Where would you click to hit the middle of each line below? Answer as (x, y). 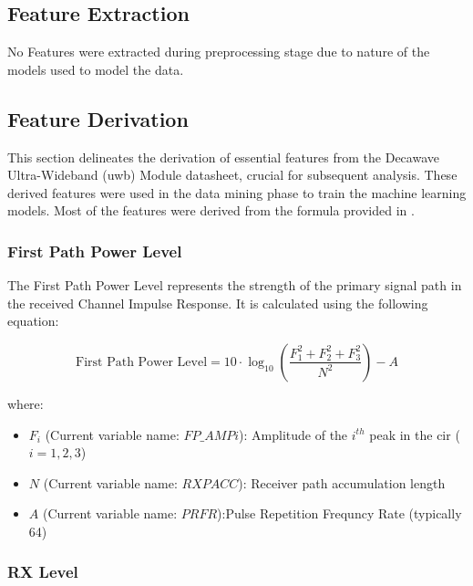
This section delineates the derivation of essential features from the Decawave (223, 157)
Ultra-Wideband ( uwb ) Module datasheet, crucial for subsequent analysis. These (232, 175)
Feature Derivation (98, 118)
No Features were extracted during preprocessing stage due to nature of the (219, 52)
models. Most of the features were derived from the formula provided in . (211, 210)
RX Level (43, 572)
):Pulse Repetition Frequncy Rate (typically (339, 513)
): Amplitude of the (293, 434)
